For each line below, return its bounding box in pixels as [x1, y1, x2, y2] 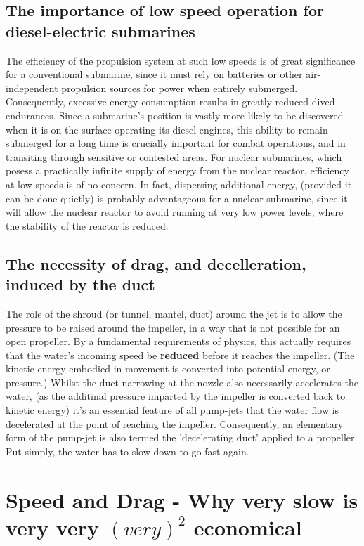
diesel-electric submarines [6, 20, 195, 41]
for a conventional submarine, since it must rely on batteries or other [6, 67, 303, 82]
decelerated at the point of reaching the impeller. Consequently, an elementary [6, 416, 344, 431]
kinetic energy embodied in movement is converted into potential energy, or [6, 361, 330, 376]
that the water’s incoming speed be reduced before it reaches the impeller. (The [6, 347, 355, 362]
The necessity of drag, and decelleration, [6, 252, 306, 274]
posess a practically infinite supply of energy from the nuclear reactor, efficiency [6, 163, 349, 178]
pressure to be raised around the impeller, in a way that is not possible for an [6, 320, 340, 334]
